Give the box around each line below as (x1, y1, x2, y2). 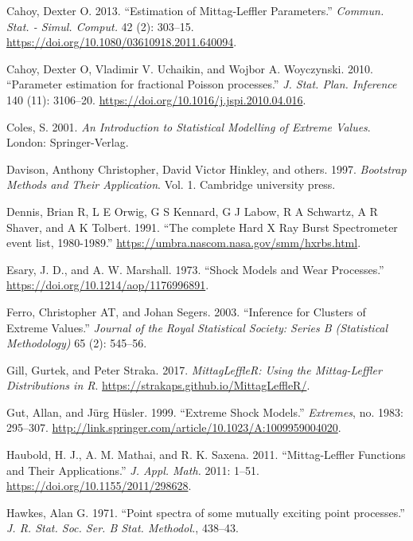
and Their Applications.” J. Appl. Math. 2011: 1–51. (6, 461, 259, 478)
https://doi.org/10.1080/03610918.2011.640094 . (6, 33, 237, 50)
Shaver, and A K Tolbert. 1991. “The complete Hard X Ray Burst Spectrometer (6, 218, 398, 235)
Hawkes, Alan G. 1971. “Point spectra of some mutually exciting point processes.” (6, 504, 405, 520)
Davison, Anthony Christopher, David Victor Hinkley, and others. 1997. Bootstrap (6, 160, 407, 177)
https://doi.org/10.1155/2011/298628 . (6, 477, 192, 494)
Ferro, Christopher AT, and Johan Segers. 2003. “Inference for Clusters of (6, 303, 366, 320)
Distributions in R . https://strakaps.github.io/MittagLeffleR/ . (6, 377, 310, 394)
